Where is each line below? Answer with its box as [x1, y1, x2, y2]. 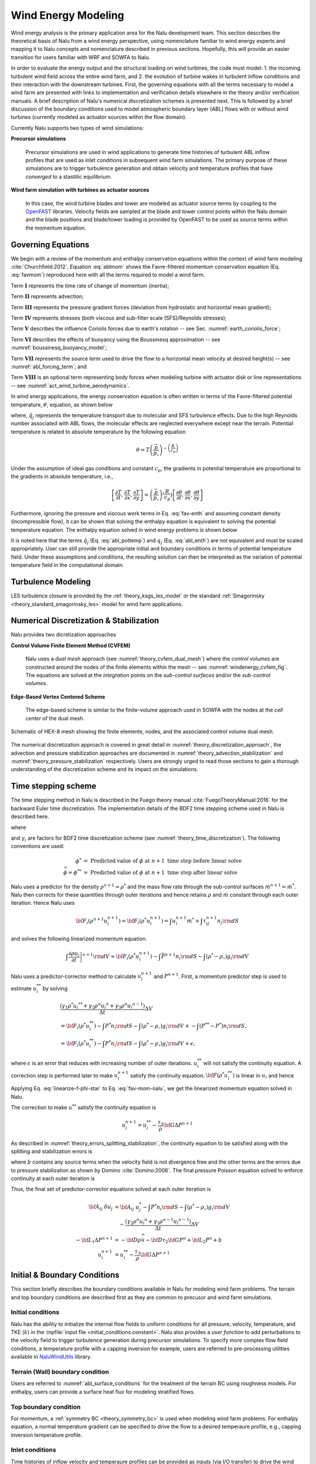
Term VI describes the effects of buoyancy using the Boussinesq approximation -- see [11, 336, 221, 343]
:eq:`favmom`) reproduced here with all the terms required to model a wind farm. [11, 271, 205, 278]
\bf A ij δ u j [88, 1203, 113, 1212]
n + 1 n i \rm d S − [164, 952, 203, 961]
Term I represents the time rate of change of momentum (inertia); [11, 282, 169, 289]
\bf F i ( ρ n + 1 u [75, 916, 108, 925]
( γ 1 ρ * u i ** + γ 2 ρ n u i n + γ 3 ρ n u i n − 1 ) [59, 1001, 146, 1010]
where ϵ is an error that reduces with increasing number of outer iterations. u [11, 1059, 198, 1066]
